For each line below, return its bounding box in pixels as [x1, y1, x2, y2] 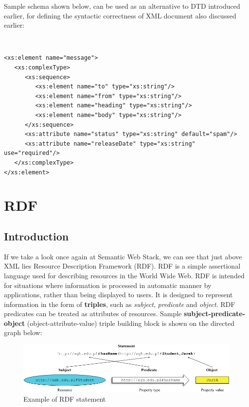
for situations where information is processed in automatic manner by [4, 280, 212, 290]
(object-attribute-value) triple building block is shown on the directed [27, 318, 234, 328]
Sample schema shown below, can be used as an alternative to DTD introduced [4, 1, 240, 11]
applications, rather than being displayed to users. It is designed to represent [4, 289, 233, 300]
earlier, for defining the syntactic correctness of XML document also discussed [4, 10, 236, 20]
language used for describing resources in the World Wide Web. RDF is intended [4, 270, 245, 280]
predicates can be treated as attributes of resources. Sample [4, 308, 182, 319]
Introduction [4, 228, 69, 243]
